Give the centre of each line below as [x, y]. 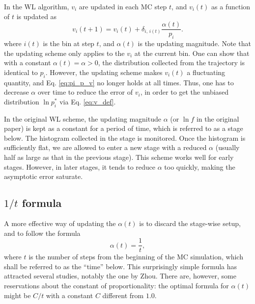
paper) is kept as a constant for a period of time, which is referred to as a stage [124, 128]
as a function [231, 6]
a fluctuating [206, 72]
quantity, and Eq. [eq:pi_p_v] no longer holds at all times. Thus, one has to [119, 82]
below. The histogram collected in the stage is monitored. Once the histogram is [125, 138]
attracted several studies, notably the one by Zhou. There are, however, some [120, 276]
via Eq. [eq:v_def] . [88, 101]
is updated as [37, 16]
